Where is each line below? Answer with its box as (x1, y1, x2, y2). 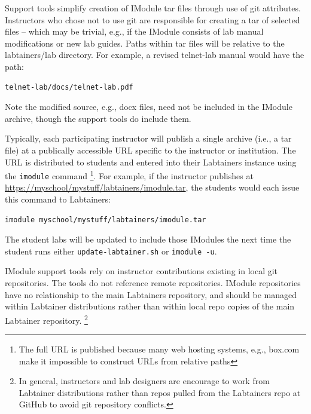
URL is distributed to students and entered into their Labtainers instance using (5, 155, 297, 168)
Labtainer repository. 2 (5, 312, 88, 326)
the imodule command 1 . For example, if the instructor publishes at (5, 168, 254, 182)
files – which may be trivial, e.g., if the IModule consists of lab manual (5, 25, 264, 38)
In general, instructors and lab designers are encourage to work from (19, 375, 270, 387)
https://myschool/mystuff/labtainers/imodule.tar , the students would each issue (5, 181, 300, 194)
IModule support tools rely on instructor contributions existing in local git (5, 265, 278, 277)
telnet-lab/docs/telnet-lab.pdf (5, 82, 133, 91)
